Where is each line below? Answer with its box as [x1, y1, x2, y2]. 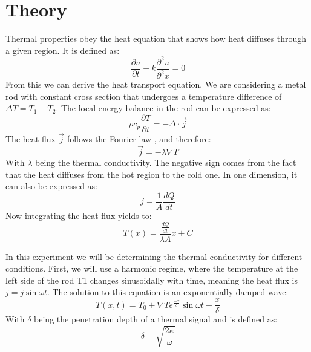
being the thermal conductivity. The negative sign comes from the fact [35, 156, 296, 169]
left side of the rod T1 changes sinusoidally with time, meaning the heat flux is [5, 273, 298, 286]
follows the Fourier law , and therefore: [67, 132, 211, 145]
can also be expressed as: [5, 180, 97, 192]
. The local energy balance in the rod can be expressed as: [56, 102, 271, 114]
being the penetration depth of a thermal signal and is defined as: [34, 313, 278, 325]
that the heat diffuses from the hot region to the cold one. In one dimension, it [5, 168, 298, 180]
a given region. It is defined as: [5, 44, 120, 56]
